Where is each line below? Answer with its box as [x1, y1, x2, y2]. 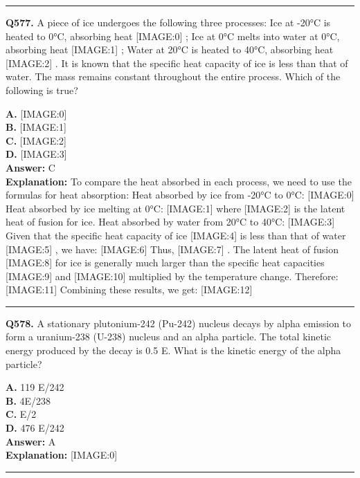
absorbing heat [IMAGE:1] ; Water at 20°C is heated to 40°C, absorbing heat [6, 42, 334, 57]
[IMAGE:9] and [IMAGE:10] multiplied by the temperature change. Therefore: [6, 268, 339, 283]
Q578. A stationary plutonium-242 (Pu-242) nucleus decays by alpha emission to [6, 315, 352, 330]
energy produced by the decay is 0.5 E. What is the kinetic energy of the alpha [6, 343, 341, 358]
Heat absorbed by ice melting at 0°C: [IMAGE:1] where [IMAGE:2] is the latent [6, 201, 345, 215]
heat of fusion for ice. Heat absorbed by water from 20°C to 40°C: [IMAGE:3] [6, 214, 335, 229]
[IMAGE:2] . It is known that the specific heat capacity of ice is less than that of [6, 55, 348, 70]
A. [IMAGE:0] [6, 106, 67, 120]
